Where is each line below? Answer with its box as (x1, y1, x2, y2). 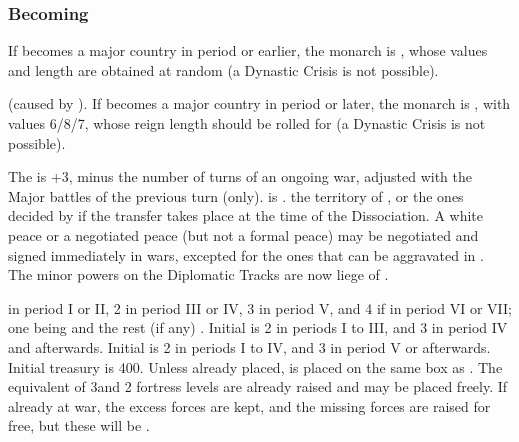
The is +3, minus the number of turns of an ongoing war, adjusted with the (8, 166, 473, 187)
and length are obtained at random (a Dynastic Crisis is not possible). (8, 59, 439, 80)
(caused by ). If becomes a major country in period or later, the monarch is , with (8, 93, 511, 114)
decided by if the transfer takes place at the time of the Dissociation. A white (8, 205, 483, 226)
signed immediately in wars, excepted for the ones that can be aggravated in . (8, 244, 484, 265)
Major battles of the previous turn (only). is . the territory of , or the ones (8, 185, 464, 206)
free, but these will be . (8, 415, 150, 436)
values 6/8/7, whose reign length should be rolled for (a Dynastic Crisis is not (8, 113, 486, 133)
